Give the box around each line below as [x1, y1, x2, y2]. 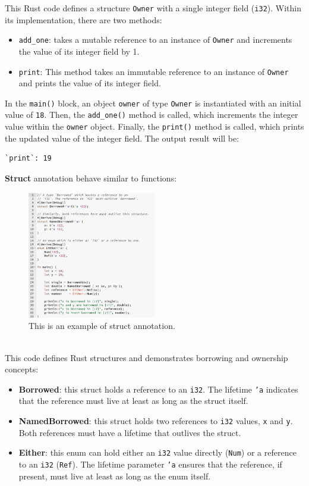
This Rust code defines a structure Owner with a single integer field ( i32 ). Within [5, 2, 301, 14]
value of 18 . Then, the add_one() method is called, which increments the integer [5, 108, 298, 121]
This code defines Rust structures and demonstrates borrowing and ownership [5, 351, 288, 363]
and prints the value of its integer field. [18, 77, 161, 89]
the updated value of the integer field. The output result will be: [5, 131, 239, 144]
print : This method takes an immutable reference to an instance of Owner [18, 65, 289, 77]
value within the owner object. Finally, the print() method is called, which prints [5, 120, 304, 133]
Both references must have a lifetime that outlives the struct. [18, 426, 241, 438]
